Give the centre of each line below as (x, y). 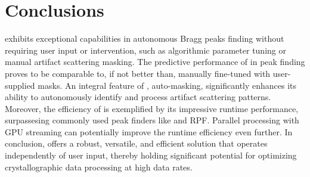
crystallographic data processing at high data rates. (99, 167)
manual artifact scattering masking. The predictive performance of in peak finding (155, 62)
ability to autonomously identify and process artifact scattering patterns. (138, 97)
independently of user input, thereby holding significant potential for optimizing (151, 155)
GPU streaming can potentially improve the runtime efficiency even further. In (149, 131)
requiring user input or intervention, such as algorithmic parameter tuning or (145, 50)
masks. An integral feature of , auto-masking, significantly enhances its (167, 85)
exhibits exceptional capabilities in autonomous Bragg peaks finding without (145, 38)
